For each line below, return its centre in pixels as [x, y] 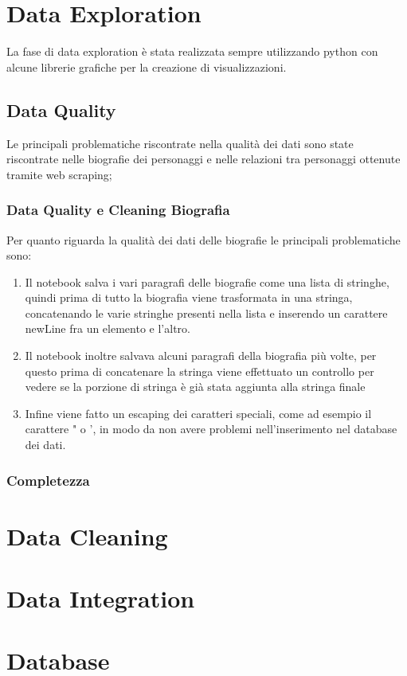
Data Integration [101, 598]
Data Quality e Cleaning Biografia [118, 210]
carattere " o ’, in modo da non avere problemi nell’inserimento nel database [211, 429]
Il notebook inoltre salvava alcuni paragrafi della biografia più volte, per [201, 356]
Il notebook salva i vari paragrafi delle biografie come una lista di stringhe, [207, 281]
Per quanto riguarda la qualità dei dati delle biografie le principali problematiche [203, 239]
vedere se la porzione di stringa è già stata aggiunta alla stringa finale [195, 387]
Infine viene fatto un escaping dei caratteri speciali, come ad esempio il [198, 413]
